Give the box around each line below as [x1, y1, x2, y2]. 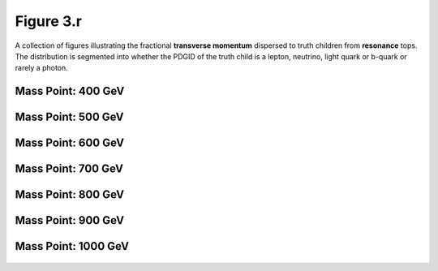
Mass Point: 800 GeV [15, 187, 125, 202]
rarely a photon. [15, 63, 68, 73]
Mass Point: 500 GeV [15, 110, 125, 124]
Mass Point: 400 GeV [15, 84, 125, 98]
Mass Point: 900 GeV [15, 213, 125, 227]
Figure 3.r [15, 12, 83, 30]
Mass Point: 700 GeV [15, 162, 123, 176]
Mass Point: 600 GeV [15, 136, 125, 150]
